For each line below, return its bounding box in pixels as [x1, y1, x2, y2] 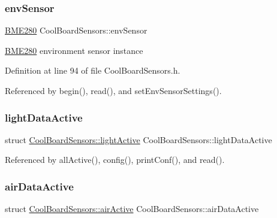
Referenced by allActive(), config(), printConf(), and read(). [5, 153, 225, 166]
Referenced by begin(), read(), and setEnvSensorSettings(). [5, 84, 222, 96]
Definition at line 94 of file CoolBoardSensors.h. [5, 64, 180, 77]
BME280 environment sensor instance [5, 44, 143, 56]
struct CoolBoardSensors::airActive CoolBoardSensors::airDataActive [5, 202, 259, 215]
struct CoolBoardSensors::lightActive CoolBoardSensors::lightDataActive [5, 133, 272, 146]
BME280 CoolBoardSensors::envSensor [5, 24, 147, 37]
